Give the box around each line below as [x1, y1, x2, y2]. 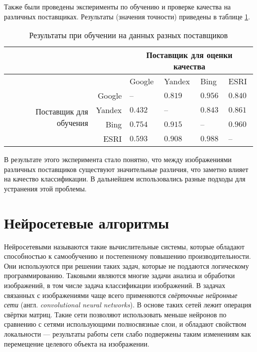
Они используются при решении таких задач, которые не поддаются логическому [4, 260, 249, 271]
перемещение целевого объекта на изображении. [4, 338, 150, 349]
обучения [57, 117, 88, 129]
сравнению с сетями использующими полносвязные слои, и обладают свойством [4, 319, 247, 329]
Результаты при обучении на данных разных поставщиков [29, 29, 228, 41]
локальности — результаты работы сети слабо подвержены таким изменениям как [4, 329, 251, 339]
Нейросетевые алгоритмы [4, 212, 169, 233]
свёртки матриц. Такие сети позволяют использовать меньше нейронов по [4, 309, 226, 319]
